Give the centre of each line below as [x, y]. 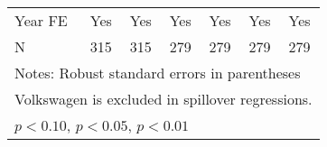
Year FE [41, 20]
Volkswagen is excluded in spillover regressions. [163, 99]
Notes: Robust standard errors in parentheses [158, 73]
